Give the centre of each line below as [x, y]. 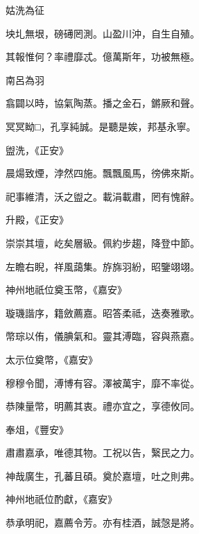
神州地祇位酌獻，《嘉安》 [61, 499]
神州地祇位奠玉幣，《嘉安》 [66, 290]
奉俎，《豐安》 [37, 429]
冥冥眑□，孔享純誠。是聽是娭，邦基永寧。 [101, 126]
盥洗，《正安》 [37, 149]
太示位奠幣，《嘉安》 [52, 359]
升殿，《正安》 [37, 219]
